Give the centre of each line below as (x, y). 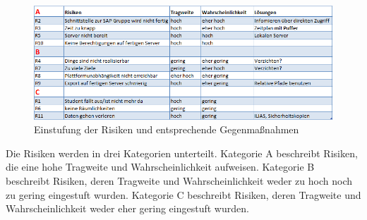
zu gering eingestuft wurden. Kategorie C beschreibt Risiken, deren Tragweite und (183, 194)
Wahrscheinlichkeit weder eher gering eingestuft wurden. (127, 208)
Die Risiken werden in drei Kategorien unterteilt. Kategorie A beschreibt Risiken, (182, 153)
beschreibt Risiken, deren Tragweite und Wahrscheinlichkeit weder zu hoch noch (179, 181)
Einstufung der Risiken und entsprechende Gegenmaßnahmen (167, 129)
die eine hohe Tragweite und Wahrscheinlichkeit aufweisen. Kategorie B (160, 167)
